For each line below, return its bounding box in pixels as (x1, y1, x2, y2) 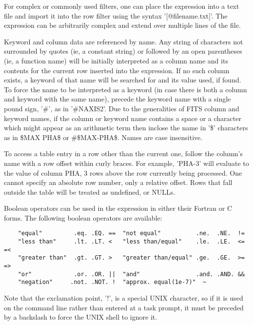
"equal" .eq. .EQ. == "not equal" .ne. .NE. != (18, 230, 245, 237)
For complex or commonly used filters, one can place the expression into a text (4, 1, 239, 11)
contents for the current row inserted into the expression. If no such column (4, 65, 230, 75)
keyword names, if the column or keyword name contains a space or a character (4, 113, 241, 123)
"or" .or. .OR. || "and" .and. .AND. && (18, 270, 245, 278)
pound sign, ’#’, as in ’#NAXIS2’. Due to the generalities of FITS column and (4, 103, 239, 113)
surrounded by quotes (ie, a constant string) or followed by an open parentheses (4, 46, 242, 56)
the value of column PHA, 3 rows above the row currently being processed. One (4, 167, 242, 178)
